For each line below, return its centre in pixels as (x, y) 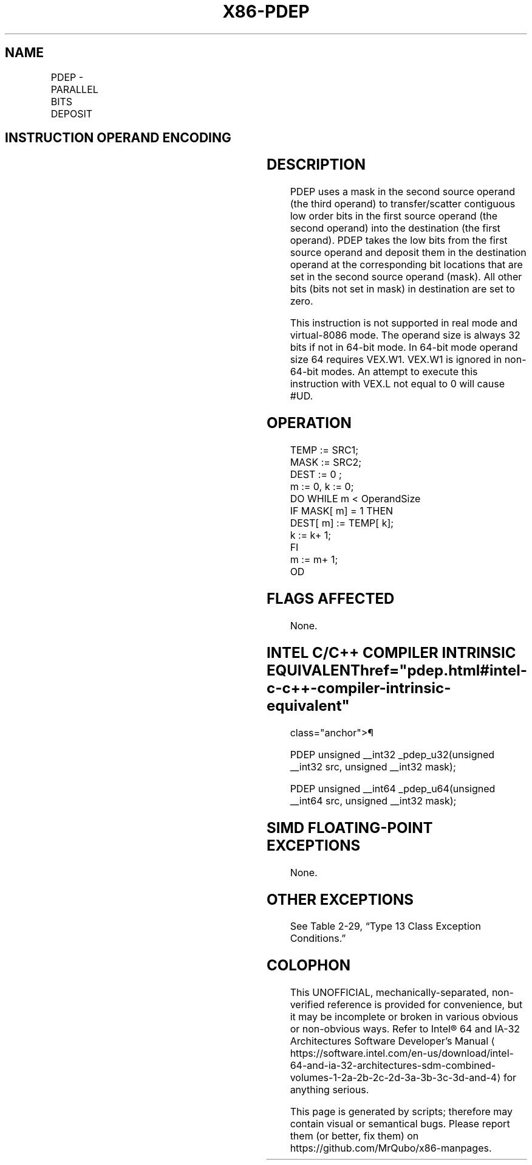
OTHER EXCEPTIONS (340, 899)
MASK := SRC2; (326, 462)
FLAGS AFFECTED (331, 599)
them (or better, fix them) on (354, 1136)
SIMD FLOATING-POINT (350, 828)
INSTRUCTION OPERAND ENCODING (118, 138)
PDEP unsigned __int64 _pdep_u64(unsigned (393, 788)
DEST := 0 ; (316, 475)
